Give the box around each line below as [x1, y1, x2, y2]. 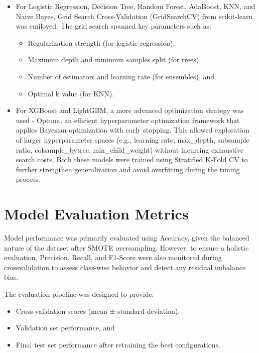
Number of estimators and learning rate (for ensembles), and [28, 71, 215, 81]
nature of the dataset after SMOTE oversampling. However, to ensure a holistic [4, 242, 249, 253]
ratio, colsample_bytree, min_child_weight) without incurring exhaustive [16, 144, 244, 155]
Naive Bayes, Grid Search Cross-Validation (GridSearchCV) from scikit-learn [16, 11, 253, 21]
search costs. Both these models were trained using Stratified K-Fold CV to [16, 154, 248, 165]
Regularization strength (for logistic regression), [28, 37, 175, 48]
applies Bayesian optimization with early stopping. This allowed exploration [16, 125, 249, 135]
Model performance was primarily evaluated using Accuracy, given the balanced [4, 232, 249, 243]
